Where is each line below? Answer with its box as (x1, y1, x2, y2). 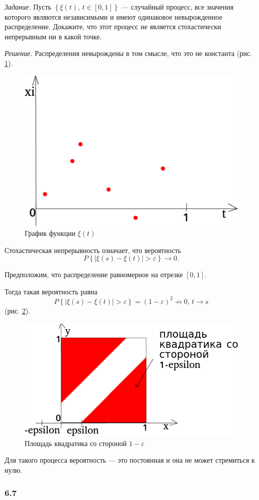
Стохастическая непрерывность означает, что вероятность (5, 244, 182, 255)
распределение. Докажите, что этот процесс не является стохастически (5, 21, 221, 32)
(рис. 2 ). (5, 305, 31, 316)
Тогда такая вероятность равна (5, 286, 98, 296)
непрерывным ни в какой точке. (5, 31, 102, 41)
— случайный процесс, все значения (121, 2, 234, 12)
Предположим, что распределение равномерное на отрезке (5, 269, 183, 280)
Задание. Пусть (5, 2, 51, 12)
